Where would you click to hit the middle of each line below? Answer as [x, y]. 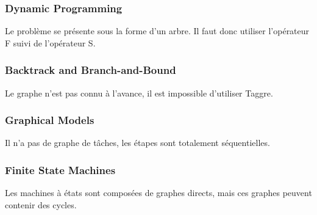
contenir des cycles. [41, 204]
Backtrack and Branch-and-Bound [91, 70]
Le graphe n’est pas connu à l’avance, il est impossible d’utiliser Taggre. [139, 93]
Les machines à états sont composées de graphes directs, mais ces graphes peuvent [158, 193]
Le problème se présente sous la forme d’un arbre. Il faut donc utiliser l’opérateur [157, 31]
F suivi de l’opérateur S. [50, 42]
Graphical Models [50, 120]
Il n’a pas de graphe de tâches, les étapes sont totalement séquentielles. [137, 143]
